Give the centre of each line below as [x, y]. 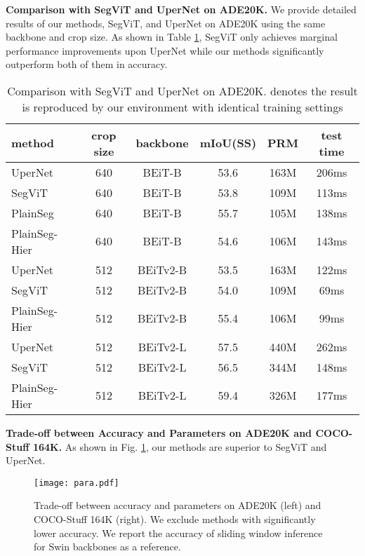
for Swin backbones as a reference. [107, 547]
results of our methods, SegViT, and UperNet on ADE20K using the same [166, 23]
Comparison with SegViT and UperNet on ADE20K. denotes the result [182, 90]
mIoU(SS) [228, 143]
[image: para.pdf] [77, 483]
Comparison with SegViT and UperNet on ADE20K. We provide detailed [181, 9]
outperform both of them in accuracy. [87, 64]
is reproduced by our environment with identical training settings [182, 107]
